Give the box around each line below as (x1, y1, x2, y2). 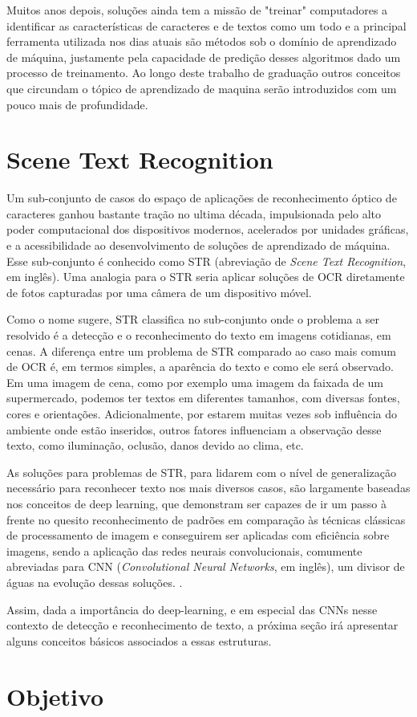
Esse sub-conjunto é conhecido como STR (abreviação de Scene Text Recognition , (6, 252, 407, 269)
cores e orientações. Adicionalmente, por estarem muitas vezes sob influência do (6, 405, 398, 422)
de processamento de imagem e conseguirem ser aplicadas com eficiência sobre (6, 527, 390, 544)
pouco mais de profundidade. (6, 96, 148, 112)
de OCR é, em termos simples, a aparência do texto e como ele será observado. (6, 358, 394, 375)
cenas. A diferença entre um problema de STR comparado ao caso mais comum (6, 342, 396, 359)
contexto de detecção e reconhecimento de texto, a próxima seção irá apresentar (6, 617, 399, 633)
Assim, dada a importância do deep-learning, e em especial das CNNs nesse (6, 601, 378, 617)
